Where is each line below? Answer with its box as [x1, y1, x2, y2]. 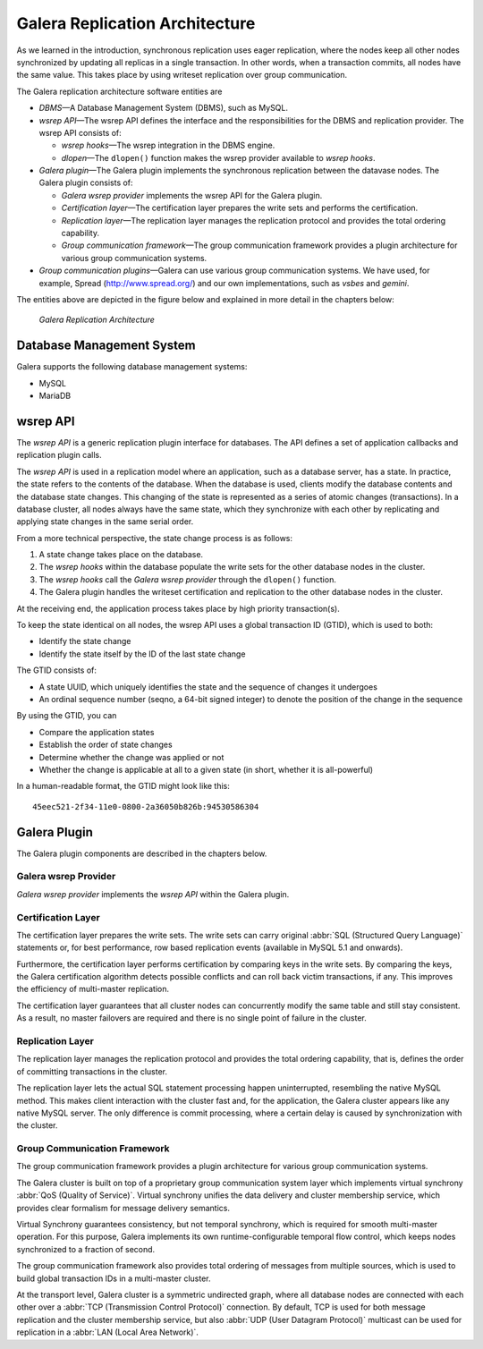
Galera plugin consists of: [38, 177, 133, 188]
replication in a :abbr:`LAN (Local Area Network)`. [16, 1327, 199, 1337]
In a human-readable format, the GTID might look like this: [16, 781, 230, 792]
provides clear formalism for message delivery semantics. [16, 1202, 230, 1213]
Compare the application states [38, 726, 155, 737]
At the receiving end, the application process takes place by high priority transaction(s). [16, 603, 340, 614]
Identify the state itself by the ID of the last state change [38, 649, 246, 659]
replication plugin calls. [16, 450, 102, 461]
